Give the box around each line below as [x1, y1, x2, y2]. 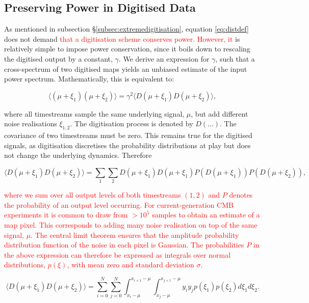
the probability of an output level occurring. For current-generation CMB [4, 199, 234, 210]
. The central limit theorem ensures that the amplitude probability [31, 229, 239, 240]
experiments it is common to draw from [4, 209, 128, 220]
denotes [229, 189, 253, 200]
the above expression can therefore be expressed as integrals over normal [4, 249, 231, 260]
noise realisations [4, 118, 57, 129]
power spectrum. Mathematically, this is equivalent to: [4, 73, 174, 84]
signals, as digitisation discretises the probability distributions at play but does [4, 140, 251, 150]
